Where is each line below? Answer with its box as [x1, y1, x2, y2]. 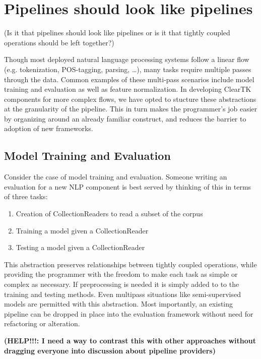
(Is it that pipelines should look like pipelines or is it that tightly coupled [4, 27, 230, 38]
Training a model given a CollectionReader [16, 225, 149, 235]
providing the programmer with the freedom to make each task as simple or [4, 269, 238, 279]
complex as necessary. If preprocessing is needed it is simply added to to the [4, 279, 239, 289]
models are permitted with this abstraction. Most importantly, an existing [4, 298, 233, 309]
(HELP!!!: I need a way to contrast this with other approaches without [4, 335, 256, 345]
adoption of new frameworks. [4, 123, 93, 134]
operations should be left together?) [4, 37, 114, 47]
